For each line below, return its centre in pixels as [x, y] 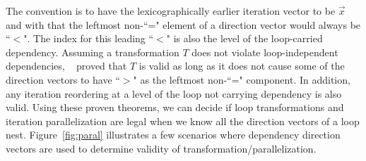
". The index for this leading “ [89, 38]
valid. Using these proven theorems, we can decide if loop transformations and [175, 107]
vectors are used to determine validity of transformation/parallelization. [161, 148]
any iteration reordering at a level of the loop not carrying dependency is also [174, 93]
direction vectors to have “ [63, 79]
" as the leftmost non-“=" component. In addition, [242, 79]
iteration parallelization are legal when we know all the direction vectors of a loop [183, 121]
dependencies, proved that [66, 66]
